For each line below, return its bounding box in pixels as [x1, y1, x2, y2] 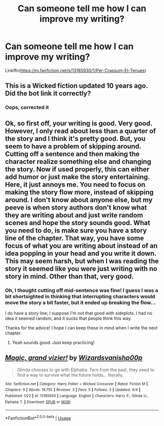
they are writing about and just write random [5, 211, 143, 219]
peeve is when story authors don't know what [5, 203, 147, 212]
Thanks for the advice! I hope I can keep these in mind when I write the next [5, 325, 158, 331]
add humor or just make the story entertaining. [5, 172, 150, 181]
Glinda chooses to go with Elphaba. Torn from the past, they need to [17, 367, 155, 373]
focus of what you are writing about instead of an [5, 241, 158, 250]
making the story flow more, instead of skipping [5, 188, 154, 196]
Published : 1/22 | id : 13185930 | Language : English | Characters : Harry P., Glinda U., [5, 394, 149, 399]
